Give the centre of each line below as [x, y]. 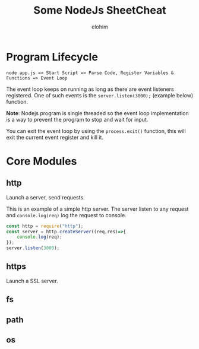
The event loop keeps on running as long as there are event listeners [90, 89]
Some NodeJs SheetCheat [100, 10]
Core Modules [42, 161]
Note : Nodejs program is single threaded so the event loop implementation [97, 113]
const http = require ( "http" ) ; [45, 226]
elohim [100, 27]
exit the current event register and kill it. [55, 137]
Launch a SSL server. [32, 281]
